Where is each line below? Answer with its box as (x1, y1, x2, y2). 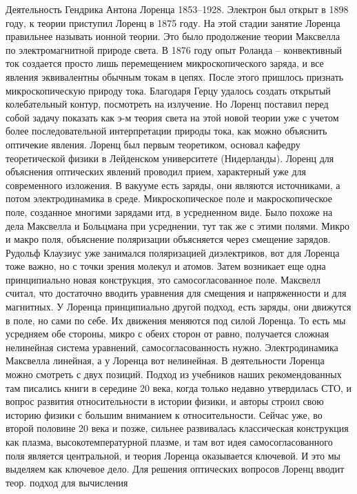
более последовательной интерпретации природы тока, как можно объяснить (6, 123, 327, 138)
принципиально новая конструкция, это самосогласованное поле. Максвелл (6, 272, 321, 286)
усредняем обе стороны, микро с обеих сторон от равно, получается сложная (6, 326, 329, 341)
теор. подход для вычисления (6, 475, 128, 489)
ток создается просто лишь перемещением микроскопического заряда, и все (6, 56, 324, 70)
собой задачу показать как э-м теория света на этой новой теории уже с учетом (6, 110, 339, 124)
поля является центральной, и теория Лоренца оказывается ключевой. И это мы (6, 448, 340, 462)
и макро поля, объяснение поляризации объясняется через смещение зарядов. (6, 232, 331, 246)
